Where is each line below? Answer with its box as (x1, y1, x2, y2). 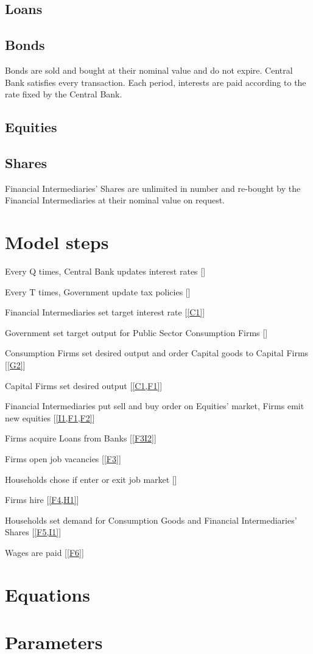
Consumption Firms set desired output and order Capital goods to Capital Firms (5, 346, 309, 359)
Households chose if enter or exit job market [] (5, 473, 177, 485)
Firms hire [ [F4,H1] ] (5, 493, 79, 506)
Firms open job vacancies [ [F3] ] (5, 452, 121, 465)
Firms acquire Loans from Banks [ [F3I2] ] (5, 432, 156, 445)
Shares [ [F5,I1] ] (5, 526, 62, 538)
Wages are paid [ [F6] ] (5, 546, 84, 558)
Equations (5, 582, 90, 607)
